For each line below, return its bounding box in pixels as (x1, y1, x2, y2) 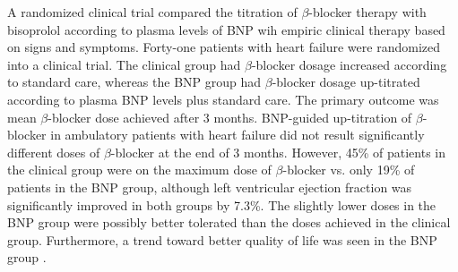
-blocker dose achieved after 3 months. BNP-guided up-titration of (48, 107, 412, 126)
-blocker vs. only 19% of (282, 160, 415, 179)
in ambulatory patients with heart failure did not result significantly (50, 125, 425, 144)
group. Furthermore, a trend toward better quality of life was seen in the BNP (7, 230, 437, 249)
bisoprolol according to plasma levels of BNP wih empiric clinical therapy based (7, 20, 445, 38)
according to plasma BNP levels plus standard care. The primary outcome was (7, 89, 439, 108)
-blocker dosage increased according (251, 55, 447, 73)
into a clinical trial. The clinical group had (7, 55, 241, 73)
